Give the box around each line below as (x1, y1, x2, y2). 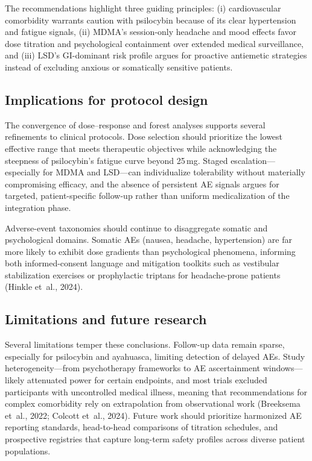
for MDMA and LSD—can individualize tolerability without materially (43, 166, 305, 178)
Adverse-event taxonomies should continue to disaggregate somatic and (5, 221, 268, 234)
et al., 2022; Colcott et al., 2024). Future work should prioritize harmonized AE (5, 409, 302, 421)
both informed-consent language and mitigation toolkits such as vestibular (5, 257, 279, 269)
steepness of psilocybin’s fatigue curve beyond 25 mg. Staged (5, 154, 228, 166)
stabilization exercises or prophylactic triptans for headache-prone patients (5, 268, 281, 281)
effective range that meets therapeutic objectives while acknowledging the (5, 142, 277, 154)
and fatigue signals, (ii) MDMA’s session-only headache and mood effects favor (5, 25, 296, 38)
